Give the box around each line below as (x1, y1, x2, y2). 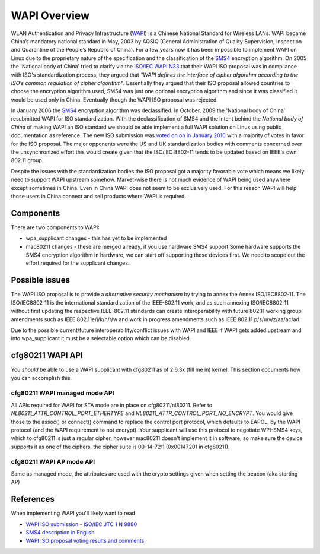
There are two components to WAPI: (11, 223, 100, 231)
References (11, 494, 55, 504)
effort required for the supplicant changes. (25, 259, 130, 267)
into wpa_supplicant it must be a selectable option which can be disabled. (11, 335, 191, 342)
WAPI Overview (11, 9, 90, 22)
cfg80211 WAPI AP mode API (11, 458, 95, 466)
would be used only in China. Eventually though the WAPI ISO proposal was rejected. (11, 96, 219, 103)
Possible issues (11, 275, 71, 285)
